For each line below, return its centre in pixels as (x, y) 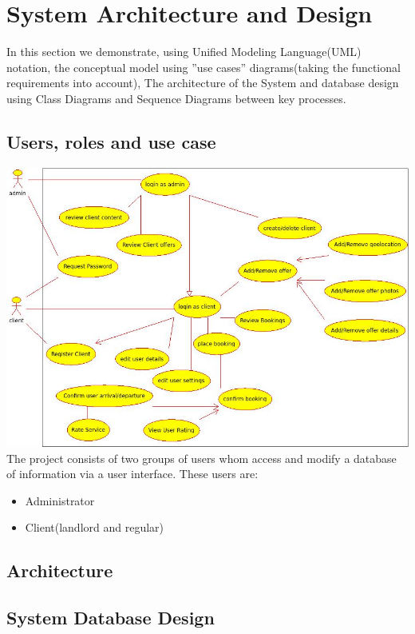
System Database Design (111, 618)
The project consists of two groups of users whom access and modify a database (202, 458)
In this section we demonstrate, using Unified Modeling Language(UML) (184, 52)
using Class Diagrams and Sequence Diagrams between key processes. (176, 98)
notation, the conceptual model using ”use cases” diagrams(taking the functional (204, 67)
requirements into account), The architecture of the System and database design (203, 83)
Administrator (60, 500)
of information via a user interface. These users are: (132, 474)
